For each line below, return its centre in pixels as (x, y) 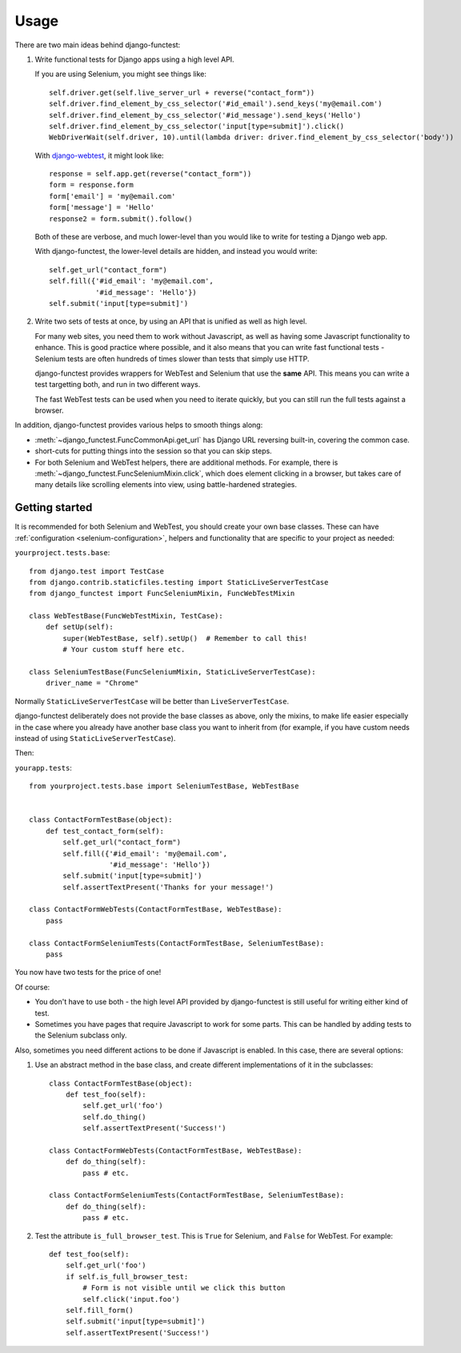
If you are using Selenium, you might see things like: (121, 74)
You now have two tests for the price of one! (88, 972)
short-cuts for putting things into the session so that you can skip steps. (153, 451)
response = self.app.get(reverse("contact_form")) (150, 174)
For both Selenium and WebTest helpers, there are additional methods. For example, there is (186, 462)
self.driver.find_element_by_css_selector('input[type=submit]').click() (197, 126)
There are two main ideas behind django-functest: (98, 45)
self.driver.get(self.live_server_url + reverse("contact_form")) (182, 93)
